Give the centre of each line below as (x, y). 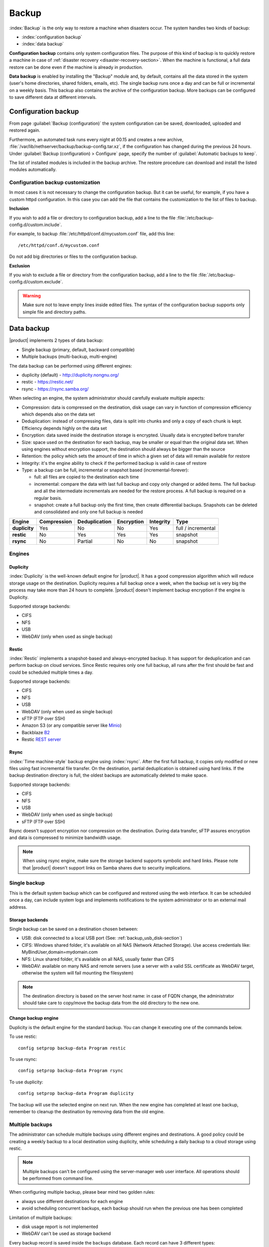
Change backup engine (34, 1018)
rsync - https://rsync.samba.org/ (55, 389)
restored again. (25, 130)
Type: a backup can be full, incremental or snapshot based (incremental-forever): (105, 470)
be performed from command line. (58, 1178)
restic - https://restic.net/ (48, 382)
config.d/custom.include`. (36, 225)
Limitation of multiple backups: (41, 1218)
